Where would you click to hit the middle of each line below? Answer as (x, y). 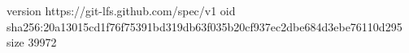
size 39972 (32, 42)
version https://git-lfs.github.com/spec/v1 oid (121, 10)
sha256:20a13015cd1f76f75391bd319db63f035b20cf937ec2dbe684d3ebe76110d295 (204, 26)
